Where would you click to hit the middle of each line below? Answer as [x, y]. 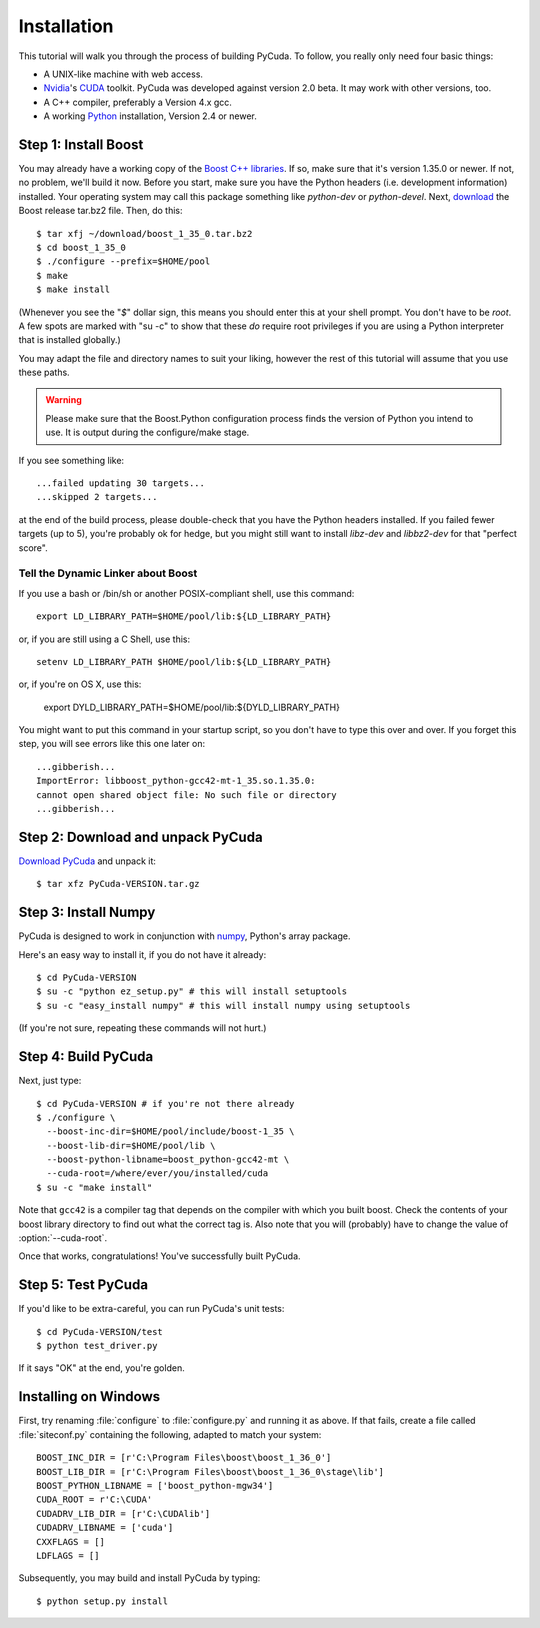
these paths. [44, 372]
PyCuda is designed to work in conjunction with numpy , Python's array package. [184, 936]
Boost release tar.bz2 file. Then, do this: [101, 211]
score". [33, 547]
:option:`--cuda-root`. [63, 1238]
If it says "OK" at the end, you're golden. [101, 1368]
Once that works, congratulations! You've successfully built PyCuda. [159, 1256]
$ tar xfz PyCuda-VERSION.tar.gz [118, 884]
